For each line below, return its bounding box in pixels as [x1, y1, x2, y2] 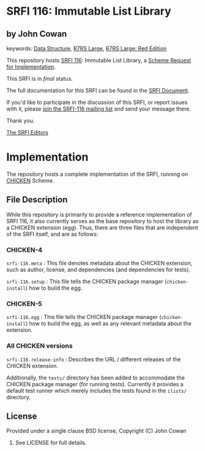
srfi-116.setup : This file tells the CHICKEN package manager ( [6, 278, 167, 285]
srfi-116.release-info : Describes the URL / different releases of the [6, 356, 181, 363]
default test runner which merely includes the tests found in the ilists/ [6, 387, 187, 394]
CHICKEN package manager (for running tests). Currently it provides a [6, 380, 184, 387]
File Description [6, 194, 68, 205]
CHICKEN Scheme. [6, 177, 54, 184]
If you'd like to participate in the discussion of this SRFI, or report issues [6, 99, 188, 106]
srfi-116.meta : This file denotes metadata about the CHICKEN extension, [6, 260, 193, 267]
